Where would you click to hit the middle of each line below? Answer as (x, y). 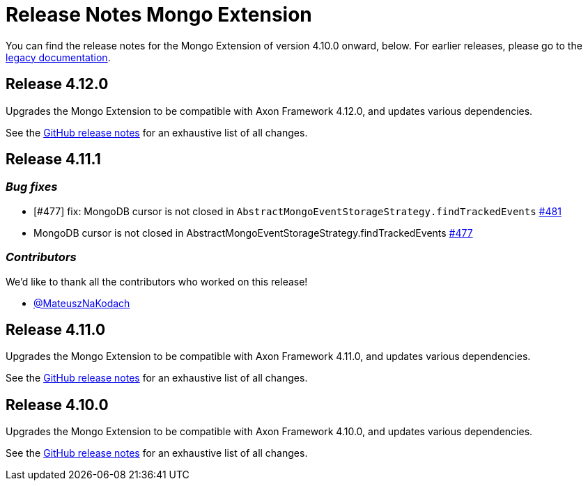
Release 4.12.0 (57, 84)
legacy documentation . (58, 57)
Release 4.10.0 (57, 405)
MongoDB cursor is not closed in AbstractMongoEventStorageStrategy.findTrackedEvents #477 (253, 233)
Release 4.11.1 (53, 159)
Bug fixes (32, 187)
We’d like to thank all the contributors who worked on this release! (157, 281)
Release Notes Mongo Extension (159, 15)
